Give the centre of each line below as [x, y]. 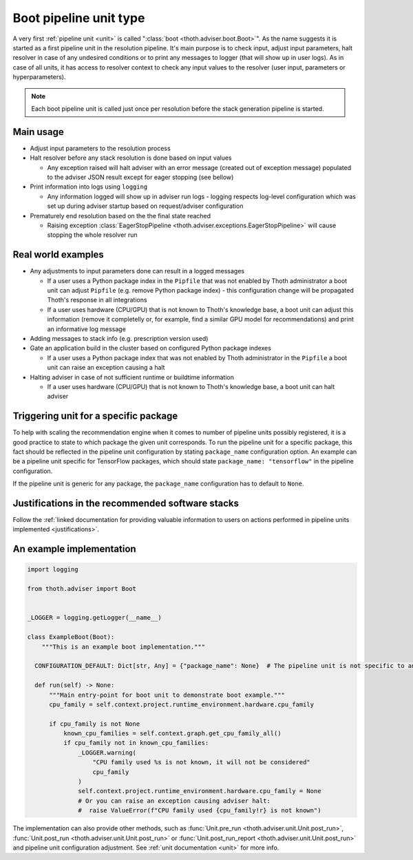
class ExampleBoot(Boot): [71, 637]
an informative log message [87, 329]
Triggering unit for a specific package [95, 416]
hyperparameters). [39, 77]
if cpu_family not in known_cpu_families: [136, 743]
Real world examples [59, 255]
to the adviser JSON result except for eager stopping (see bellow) [140, 177]
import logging [53, 569]
